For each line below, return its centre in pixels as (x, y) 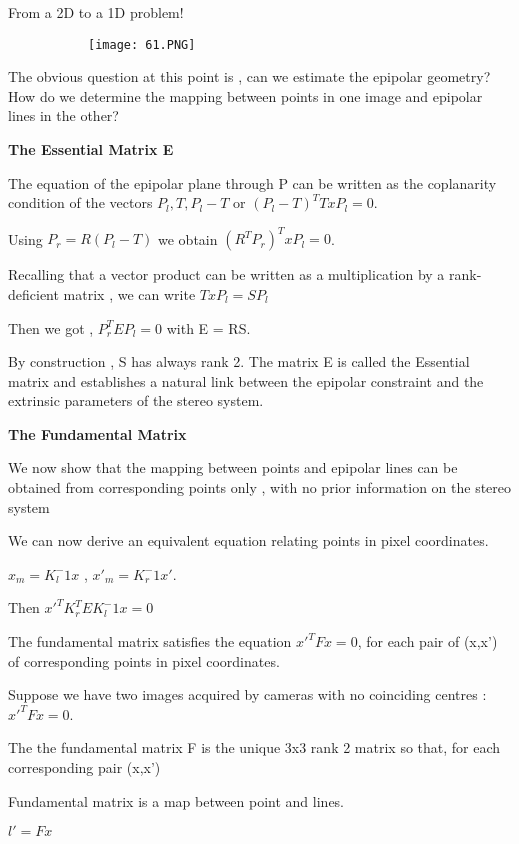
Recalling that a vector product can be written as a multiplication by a (226, 274)
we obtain (188, 238)
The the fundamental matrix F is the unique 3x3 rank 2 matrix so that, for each (254, 747)
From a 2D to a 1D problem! (96, 12)
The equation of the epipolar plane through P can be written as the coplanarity (252, 182)
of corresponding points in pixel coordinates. (144, 660)
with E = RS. (208, 327)
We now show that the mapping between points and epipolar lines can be (233, 467)
